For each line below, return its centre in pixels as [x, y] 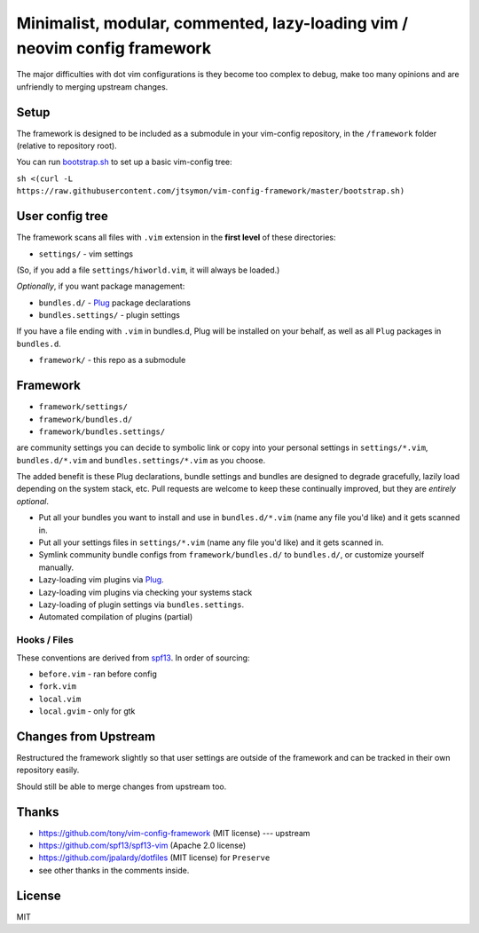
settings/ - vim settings [86, 254]
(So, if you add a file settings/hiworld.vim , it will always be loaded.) [148, 270]
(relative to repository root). [67, 146]
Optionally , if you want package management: [101, 286]
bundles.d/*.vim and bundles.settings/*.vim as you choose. [141, 460]
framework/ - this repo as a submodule [112, 360]
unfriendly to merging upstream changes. [92, 87]
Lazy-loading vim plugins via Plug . [101, 580]
